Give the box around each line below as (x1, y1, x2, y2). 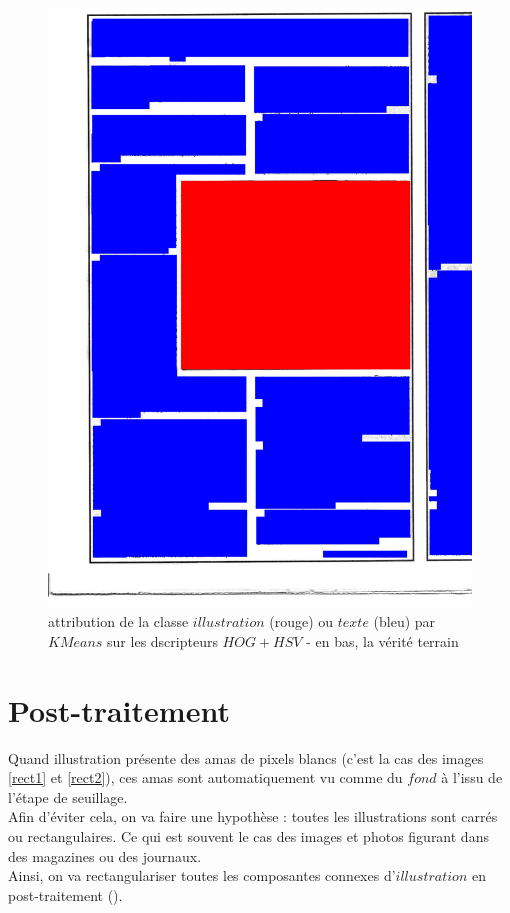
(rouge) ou (269, 611, 334, 632)
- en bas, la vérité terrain (306, 630, 459, 651)
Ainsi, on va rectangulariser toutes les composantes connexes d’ (8, 865, 396, 886)
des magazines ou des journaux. (8, 845, 202, 866)
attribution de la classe (48, 611, 189, 632)
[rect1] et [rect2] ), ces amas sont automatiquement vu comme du (8, 767, 403, 788)
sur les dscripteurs (107, 630, 218, 651)
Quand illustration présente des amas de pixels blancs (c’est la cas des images (8, 747, 484, 768)
